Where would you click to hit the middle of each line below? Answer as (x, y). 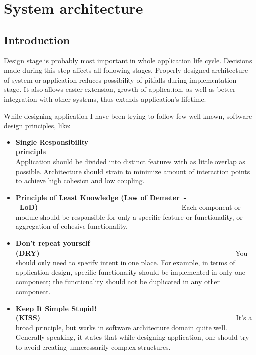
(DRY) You (131, 252)
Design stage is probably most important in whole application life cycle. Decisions (128, 60)
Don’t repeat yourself (53, 243)
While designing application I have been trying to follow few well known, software (128, 115)
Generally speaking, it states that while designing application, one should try (132, 337)
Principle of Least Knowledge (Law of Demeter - (101, 197)
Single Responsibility (52, 142)
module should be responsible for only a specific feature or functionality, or (129, 216)
